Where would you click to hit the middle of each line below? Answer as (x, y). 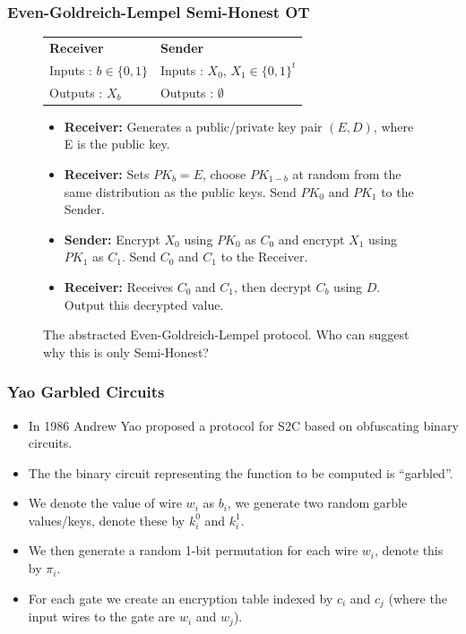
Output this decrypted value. (144, 304)
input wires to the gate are (102, 617)
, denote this (409, 550)
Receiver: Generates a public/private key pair (193, 126)
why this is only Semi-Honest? (126, 351)
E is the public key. (117, 144)
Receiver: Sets (107, 173)
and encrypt (311, 239)
